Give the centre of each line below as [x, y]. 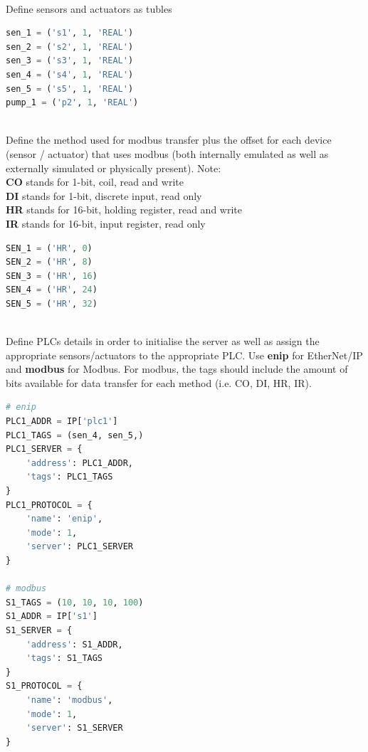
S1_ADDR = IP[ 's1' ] [52, 616]
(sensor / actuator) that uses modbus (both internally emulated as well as [167, 153]
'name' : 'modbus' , [69, 700]
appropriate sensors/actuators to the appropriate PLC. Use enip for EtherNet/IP [184, 355]
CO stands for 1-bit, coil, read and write [95, 182]
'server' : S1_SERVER [74, 728]
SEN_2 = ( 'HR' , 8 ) [49, 262]
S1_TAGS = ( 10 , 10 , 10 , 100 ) [75, 602]
